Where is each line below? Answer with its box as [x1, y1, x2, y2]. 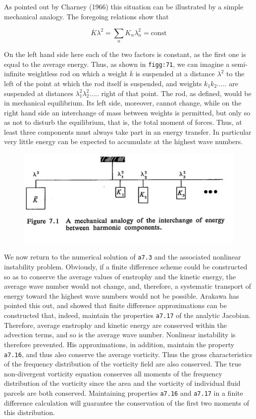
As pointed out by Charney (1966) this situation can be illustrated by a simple [4, 1, 244, 11]
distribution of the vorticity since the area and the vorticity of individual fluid [4, 378, 241, 388]
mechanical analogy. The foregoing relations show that [4, 11, 169, 21]
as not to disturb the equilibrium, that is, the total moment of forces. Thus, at [4, 117, 242, 127]
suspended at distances [4, 88, 73, 98]
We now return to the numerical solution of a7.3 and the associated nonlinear [4, 252, 241, 262]
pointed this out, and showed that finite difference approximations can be [4, 300, 227, 311]
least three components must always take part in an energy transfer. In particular [4, 126, 252, 137]
